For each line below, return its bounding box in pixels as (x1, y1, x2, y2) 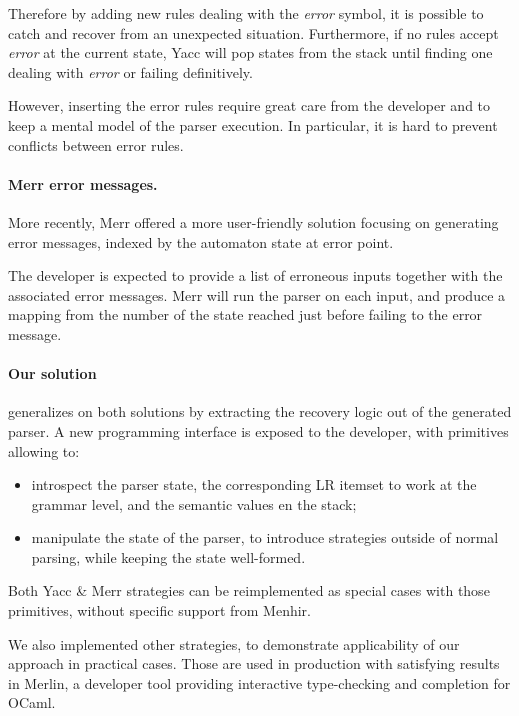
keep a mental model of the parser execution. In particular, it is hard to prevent (8, 114, 498, 135)
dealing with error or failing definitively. (8, 61, 253, 82)
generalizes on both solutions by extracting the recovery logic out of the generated (8, 401, 512, 422)
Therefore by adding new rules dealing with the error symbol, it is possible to (8, 3, 484, 23)
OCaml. (8, 692, 56, 713)
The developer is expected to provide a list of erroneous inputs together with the (8, 265, 503, 286)
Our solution (8, 363, 97, 384)
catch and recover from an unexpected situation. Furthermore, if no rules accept (8, 22, 499, 43)
